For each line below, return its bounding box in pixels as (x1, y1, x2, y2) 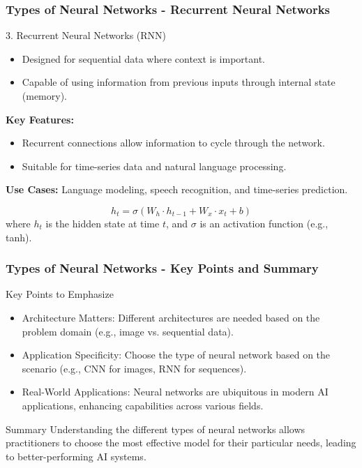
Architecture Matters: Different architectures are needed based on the (22, 310, 320, 324)
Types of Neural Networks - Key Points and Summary (6, 259, 319, 277)
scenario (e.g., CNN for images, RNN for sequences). (22, 361, 247, 375)
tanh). (6, 229, 32, 244)
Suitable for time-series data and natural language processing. (22, 158, 287, 173)
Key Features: (6, 112, 74, 126)
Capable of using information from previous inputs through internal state (22, 75, 335, 89)
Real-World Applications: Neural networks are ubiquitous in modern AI (22, 384, 329, 399)
